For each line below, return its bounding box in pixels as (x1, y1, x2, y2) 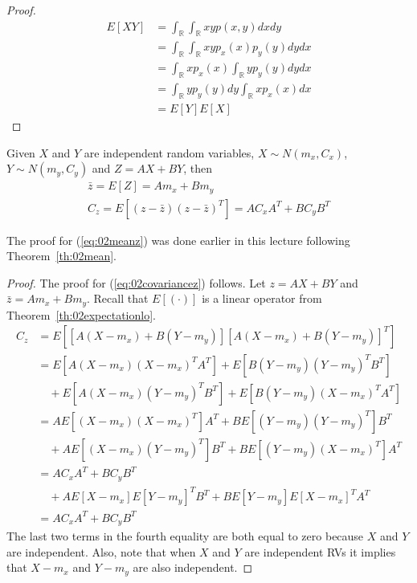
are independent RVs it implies (244, 543, 396, 560)
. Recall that (87, 290, 149, 307)
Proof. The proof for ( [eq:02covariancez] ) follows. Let (6, 274, 266, 291)
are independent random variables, (84, 144, 255, 161)
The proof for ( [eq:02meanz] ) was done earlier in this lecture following (6, 231, 350, 248)
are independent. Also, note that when (6, 543, 196, 560)
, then (183, 160, 213, 177)
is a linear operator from (202, 290, 322, 307)
